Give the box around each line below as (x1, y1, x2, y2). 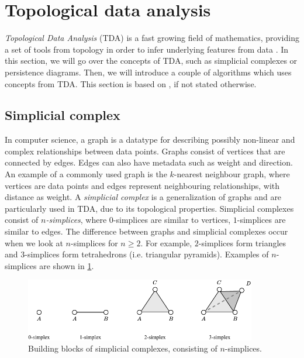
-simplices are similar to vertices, (113, 214, 231, 226)
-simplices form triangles (198, 236, 286, 249)
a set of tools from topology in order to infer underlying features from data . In (5, 43, 289, 55)
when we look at (5, 236, 63, 249)
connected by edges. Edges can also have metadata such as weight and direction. (5, 156, 293, 168)
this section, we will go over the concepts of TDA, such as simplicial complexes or (5, 54, 298, 67)
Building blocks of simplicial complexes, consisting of (28, 342, 217, 354)
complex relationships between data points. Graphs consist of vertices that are (5, 144, 285, 157)
